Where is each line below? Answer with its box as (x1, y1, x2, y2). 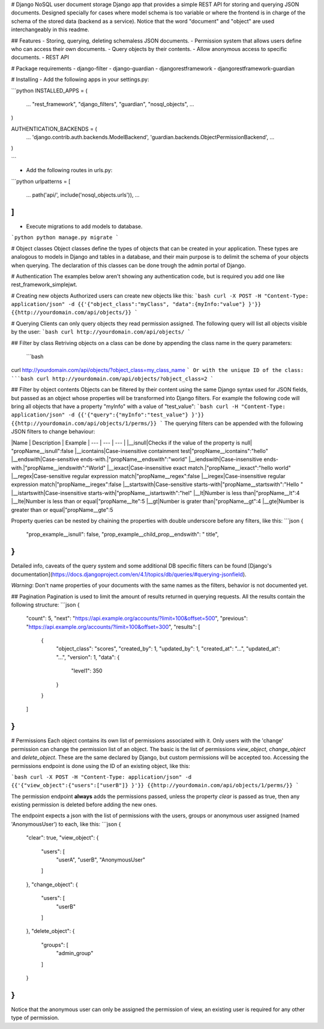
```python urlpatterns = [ (11, 178, 71, 185)
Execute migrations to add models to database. (26, 223, 143, 230)
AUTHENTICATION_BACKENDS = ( (11, 125, 97, 132)
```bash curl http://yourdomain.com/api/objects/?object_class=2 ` (11, 375, 214, 382)
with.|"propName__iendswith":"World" (11, 464, 106, 471)
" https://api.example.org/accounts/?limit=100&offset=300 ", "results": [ (26, 623, 200, 630)
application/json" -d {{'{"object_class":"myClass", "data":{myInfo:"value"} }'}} (11, 301, 261, 308)
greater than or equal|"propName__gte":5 (11, 506, 113, 513)
